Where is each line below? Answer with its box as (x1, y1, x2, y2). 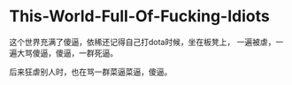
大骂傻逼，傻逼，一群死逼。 (16, 47, 118, 58)
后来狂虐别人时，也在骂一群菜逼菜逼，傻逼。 (9, 66, 173, 77)
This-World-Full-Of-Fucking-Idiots (9, 6, 270, 27)
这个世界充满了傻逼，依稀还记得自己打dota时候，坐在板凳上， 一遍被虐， (9, 36, 276, 47)
